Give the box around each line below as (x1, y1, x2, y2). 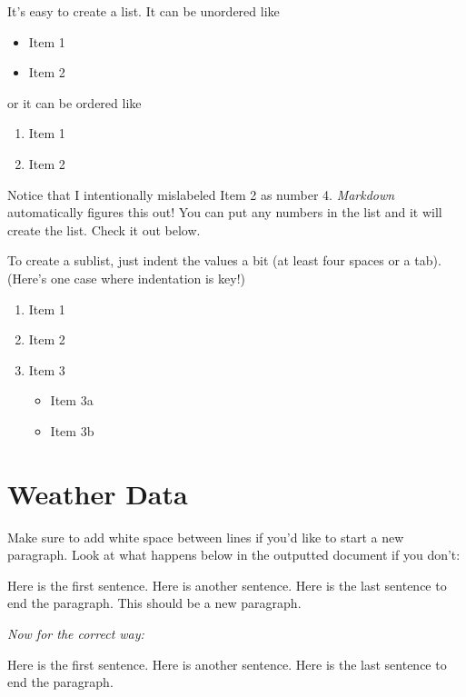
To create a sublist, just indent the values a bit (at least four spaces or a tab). (7, 251, 441, 270)
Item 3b (50, 421, 94, 440)
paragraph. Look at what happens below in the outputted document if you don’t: (7, 545, 461, 564)
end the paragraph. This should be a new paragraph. (7, 593, 302, 612)
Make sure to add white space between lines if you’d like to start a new (7, 527, 404, 546)
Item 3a (50, 391, 94, 410)
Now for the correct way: (7, 624, 144, 642)
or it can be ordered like (7, 93, 142, 112)
